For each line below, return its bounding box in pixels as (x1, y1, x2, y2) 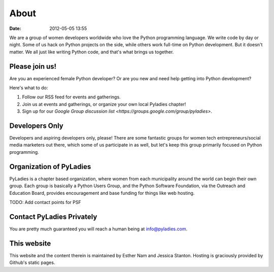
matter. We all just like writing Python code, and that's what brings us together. (9, 49, 174, 55)
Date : (9, 25, 21, 31)
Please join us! (9, 62, 57, 71)
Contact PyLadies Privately (9, 212, 97, 221)
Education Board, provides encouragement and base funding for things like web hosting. (9, 190, 195, 196)
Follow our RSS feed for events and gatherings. (22, 94, 121, 100)
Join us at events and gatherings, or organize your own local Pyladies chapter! (22, 101, 186, 107)
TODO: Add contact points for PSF (9, 199, 81, 205)
